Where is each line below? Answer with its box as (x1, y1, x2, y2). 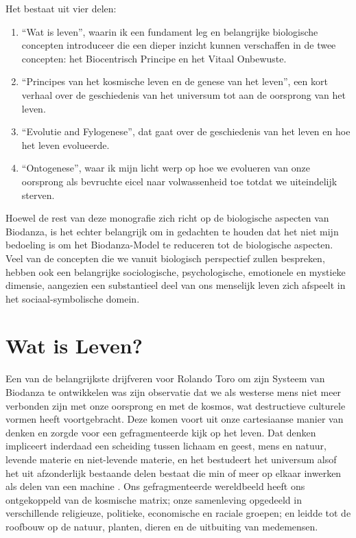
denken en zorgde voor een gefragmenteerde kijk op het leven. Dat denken (5, 425, 316, 439)
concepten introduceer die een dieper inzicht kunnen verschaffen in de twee (21, 38, 336, 52)
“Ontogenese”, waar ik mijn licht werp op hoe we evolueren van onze (21, 161, 310, 175)
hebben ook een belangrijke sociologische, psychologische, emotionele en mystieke (5, 264, 346, 279)
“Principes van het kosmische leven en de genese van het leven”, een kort (21, 74, 328, 89)
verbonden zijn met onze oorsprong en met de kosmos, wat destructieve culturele (5, 398, 346, 412)
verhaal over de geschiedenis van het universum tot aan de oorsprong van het (21, 87, 346, 102)
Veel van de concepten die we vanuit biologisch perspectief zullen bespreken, (5, 250, 325, 265)
